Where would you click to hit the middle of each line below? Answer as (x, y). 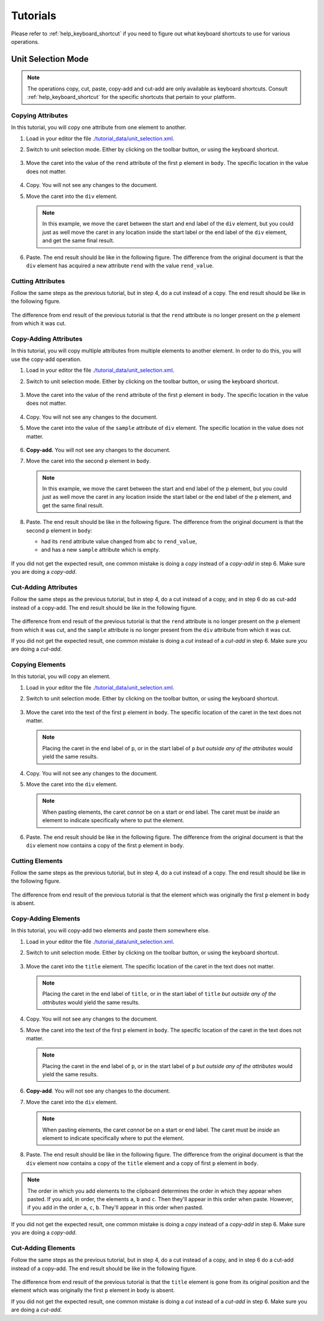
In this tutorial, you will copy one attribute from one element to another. (99, 127)
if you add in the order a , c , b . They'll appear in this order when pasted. (115, 1208)
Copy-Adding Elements (46, 919)
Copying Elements (38, 664)
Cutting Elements (37, 860)
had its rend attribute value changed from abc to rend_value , (119, 541)
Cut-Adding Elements (43, 1248)
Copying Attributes (40, 115)
